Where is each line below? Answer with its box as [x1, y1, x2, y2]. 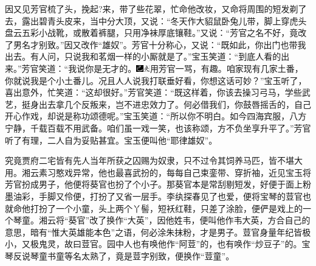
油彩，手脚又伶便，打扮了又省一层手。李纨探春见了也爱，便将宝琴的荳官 [13, 189, 303, 202]
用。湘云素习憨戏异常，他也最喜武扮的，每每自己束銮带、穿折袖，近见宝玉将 [5, 166, 311, 178]
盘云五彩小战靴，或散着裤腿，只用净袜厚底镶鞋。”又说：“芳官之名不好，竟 [5, 26, 298, 39]
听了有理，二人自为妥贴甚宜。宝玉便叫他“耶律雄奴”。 [5, 133, 218, 146]
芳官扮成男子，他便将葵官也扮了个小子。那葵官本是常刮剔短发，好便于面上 [5, 178, 303, 191]
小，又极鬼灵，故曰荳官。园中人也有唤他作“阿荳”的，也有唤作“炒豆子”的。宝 [5, 237, 311, 250]
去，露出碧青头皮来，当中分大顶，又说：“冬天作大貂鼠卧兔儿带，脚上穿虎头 [5, 14, 307, 27]
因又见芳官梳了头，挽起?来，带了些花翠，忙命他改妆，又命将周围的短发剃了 [5, 2, 307, 15]
